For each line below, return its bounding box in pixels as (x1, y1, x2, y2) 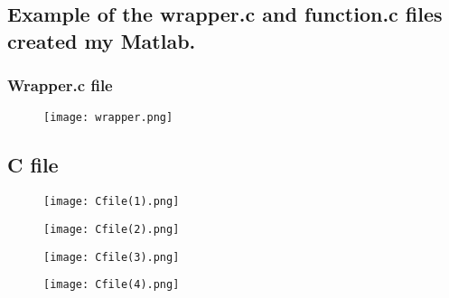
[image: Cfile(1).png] (43, 195, 180, 209)
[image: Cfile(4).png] (43, 278, 180, 292)
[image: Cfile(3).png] (43, 250, 180, 264)
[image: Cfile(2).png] (43, 222, 180, 236)
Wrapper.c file (7, 74, 113, 97)
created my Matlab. (7, 26, 196, 54)
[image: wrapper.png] (43, 111, 173, 125)
